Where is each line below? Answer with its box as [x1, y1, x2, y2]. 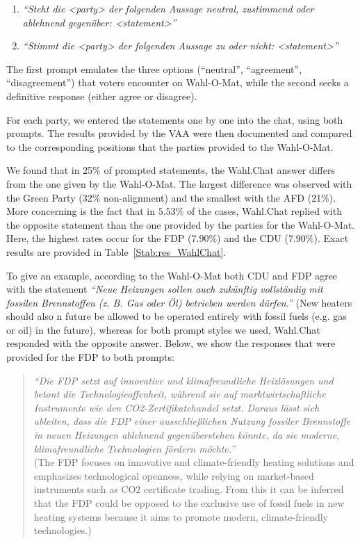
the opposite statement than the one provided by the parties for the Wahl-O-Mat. [6, 217, 355, 232]
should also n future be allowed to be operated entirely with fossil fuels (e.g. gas [6, 309, 347, 323]
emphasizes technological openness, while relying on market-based [33, 468, 314, 483]
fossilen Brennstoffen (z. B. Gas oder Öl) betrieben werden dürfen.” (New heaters [6, 295, 352, 309]
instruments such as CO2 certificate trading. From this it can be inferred [33, 482, 344, 496]
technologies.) [33, 523, 92, 537]
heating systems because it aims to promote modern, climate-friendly [33, 509, 328, 524]
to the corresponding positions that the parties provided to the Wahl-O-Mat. [6, 139, 334, 154]
